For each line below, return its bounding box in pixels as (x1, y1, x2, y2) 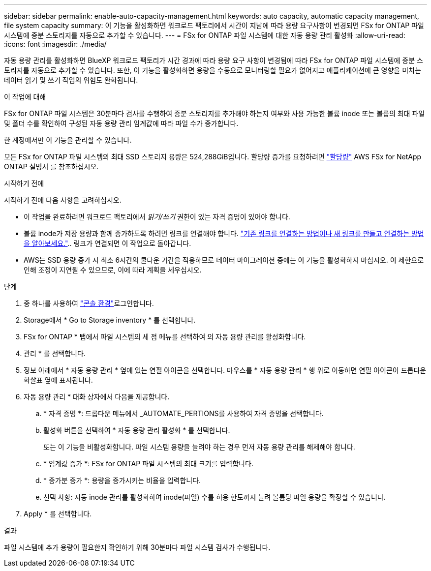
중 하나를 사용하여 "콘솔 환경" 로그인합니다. (24, 299, 154, 307)
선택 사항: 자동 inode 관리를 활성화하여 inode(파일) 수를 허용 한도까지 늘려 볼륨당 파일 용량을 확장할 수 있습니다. (43, 493, 386, 501)
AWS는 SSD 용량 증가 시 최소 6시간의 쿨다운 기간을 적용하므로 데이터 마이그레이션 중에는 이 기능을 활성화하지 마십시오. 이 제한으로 (24, 256, 424, 264)
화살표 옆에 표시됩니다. (24, 376, 93, 384)
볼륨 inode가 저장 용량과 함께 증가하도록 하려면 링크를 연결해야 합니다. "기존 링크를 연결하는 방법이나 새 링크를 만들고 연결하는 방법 (24, 229, 424, 238)
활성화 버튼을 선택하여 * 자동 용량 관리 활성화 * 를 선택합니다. (43, 426, 230, 434)
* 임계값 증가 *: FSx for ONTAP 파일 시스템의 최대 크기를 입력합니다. (43, 459, 253, 468)
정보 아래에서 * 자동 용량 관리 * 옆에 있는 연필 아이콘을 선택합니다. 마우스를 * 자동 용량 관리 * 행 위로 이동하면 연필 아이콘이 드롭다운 (24, 366, 427, 374)
